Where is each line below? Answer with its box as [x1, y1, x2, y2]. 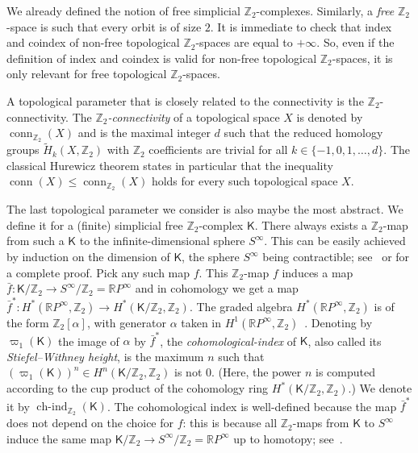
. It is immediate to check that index [210, 18, 392, 35]
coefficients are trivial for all [148, 141, 288, 158]
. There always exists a [254, 216, 368, 233]
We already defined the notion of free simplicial [6, 2, 240, 19]
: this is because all [182, 414, 278, 431]
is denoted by [296, 108, 363, 125]
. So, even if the [316, 34, 395, 51]
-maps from [292, 414, 349, 431]
